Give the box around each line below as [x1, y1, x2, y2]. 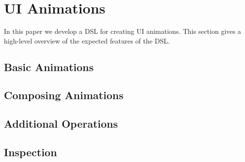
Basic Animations [4, 59, 94, 74]
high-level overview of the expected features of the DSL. [4, 35, 170, 45]
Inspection [4, 145, 57, 160]
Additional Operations [4, 116, 118, 131]
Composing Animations [4, 88, 123, 103]
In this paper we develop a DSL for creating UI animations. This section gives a [4, 26, 241, 36]
